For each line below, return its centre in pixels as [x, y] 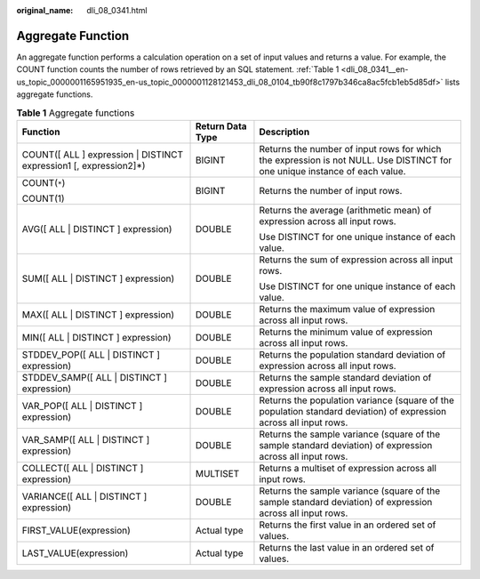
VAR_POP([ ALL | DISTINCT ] [82, 406]
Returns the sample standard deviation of [345, 377]
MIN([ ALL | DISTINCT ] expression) [96, 337]
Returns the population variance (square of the [357, 400]
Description [284, 132]
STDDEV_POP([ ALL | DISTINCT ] [91, 354]
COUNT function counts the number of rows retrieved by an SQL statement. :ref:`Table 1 [178, 69]
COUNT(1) [44, 198]
